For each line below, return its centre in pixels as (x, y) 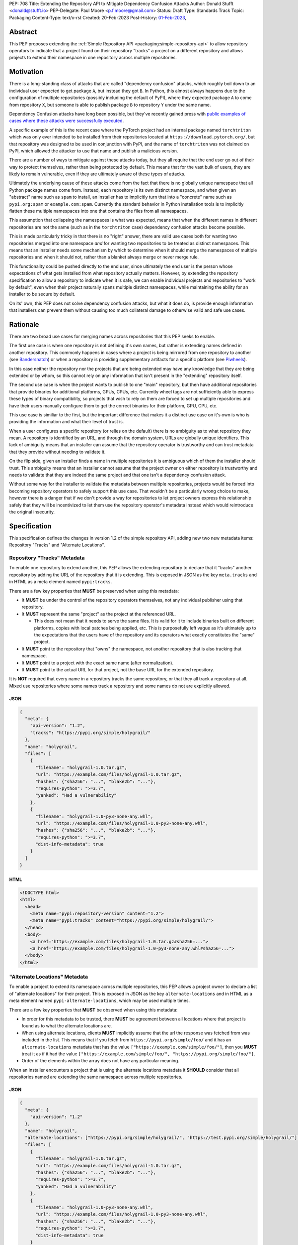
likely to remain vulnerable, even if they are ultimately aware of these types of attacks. (97, 174)
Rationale (24, 324)
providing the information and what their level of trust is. (67, 422)
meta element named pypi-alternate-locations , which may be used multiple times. (100, 1000)
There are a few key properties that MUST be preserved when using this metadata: (94, 591)
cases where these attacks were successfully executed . (67, 121)
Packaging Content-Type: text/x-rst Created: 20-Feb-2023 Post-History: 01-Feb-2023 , (98, 17)
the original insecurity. (32, 512)
